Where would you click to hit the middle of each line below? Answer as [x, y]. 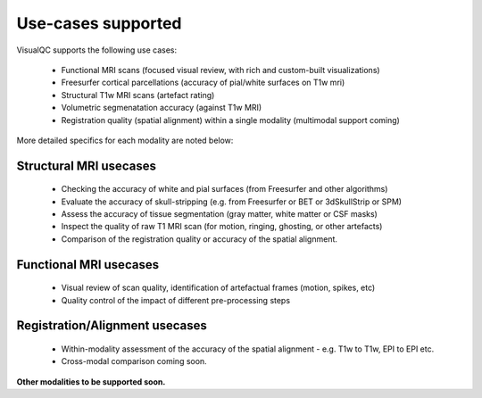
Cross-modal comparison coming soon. [134, 361]
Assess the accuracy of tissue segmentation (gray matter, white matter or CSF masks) [220, 214]
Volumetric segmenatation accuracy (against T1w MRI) [162, 108]
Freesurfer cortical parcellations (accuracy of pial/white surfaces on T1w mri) [203, 83]
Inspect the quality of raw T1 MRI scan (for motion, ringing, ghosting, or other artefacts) [222, 227]
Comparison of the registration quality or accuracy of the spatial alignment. [199, 239]
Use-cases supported [99, 23]
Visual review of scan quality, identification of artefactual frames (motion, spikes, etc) [218, 288]
